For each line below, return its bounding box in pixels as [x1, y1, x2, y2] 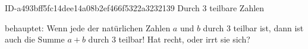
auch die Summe [5, 33, 65, 45]
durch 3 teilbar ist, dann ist [203, 21, 304, 34]
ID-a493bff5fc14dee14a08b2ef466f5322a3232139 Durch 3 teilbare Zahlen [5, 2, 265, 14]
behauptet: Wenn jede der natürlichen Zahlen [5, 21, 171, 34]
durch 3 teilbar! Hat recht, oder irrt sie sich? [88, 33, 250, 45]
